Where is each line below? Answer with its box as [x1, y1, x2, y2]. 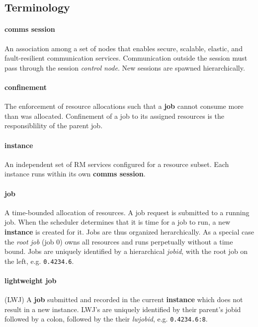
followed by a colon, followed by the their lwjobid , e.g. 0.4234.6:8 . [4, 314, 208, 324]
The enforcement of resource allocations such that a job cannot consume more [4, 101, 244, 111]
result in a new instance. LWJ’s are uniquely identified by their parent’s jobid [4, 304, 241, 314]
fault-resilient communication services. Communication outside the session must [4, 53, 248, 63]
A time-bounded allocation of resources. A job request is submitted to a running [4, 207, 250, 217]
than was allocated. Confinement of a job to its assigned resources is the [4, 110, 224, 121]
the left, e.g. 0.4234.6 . [4, 255, 74, 266]
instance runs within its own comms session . [4, 168, 146, 179]
